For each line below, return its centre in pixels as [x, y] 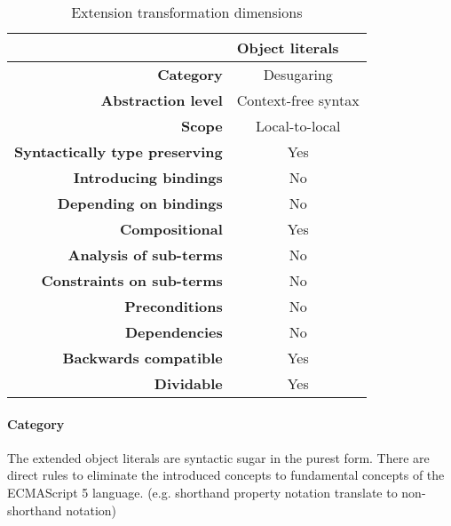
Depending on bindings [140, 203]
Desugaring [298, 74]
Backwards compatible [142, 358]
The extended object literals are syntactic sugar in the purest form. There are [218, 457]
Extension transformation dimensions [187, 12]
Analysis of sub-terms [145, 255]
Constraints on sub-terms [132, 280]
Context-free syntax [298, 100]
